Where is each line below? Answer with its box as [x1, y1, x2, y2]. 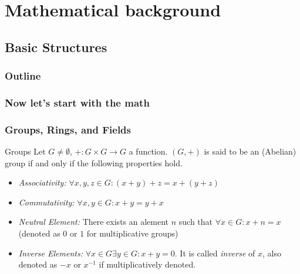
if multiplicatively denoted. [99, 258, 196, 270]
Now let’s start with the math [5, 95, 150, 109]
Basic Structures [5, 37, 107, 56]
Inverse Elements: [18, 246, 83, 259]
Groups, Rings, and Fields [5, 122, 131, 136]
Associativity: [18, 176, 66, 189]
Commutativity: [18, 196, 75, 208]
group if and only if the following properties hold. [5, 156, 183, 169]
